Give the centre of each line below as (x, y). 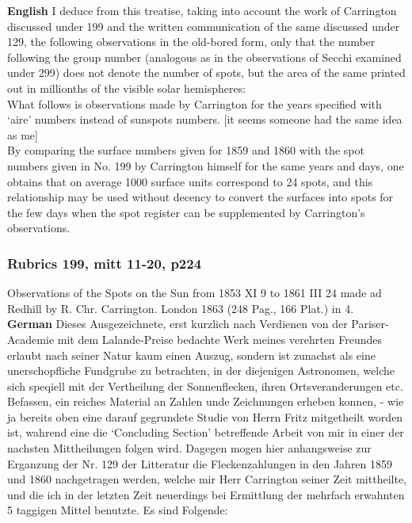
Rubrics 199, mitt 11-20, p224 (105, 263)
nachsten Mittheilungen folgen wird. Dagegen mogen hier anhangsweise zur (189, 448)
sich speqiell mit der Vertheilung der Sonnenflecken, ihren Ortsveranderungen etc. (205, 386)
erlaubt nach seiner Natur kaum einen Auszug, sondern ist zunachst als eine (191, 355)
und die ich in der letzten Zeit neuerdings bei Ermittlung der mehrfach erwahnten (206, 494)
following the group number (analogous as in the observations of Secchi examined (204, 57)
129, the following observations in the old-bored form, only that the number (191, 42)
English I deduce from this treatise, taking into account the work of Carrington (202, 10)
